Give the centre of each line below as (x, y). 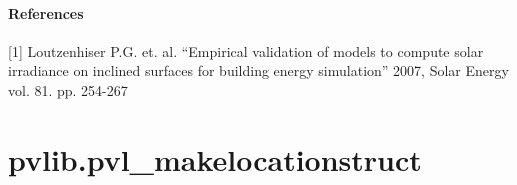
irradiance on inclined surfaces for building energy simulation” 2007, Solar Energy (258, 70)
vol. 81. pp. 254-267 (68, 89)
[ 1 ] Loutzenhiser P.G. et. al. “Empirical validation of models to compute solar (246, 50)
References (46, 12)
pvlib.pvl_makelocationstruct (215, 158)
